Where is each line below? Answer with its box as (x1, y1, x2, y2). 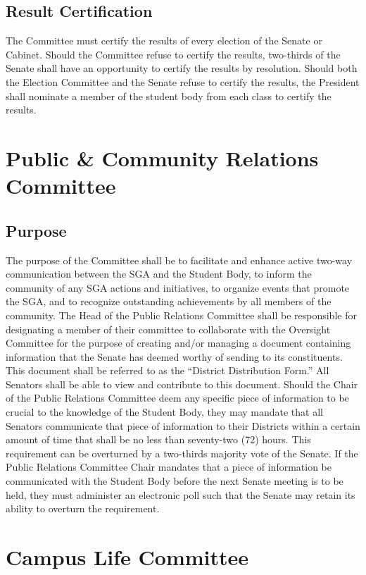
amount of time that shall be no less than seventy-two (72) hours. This (6, 432, 311, 447)
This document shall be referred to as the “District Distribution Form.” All (6, 363, 329, 378)
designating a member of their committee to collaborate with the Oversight (6, 321, 331, 336)
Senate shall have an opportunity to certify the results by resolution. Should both (6, 61, 358, 75)
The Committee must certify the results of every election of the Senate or (6, 33, 322, 48)
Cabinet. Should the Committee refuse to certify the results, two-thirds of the (6, 47, 341, 61)
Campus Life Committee (6, 543, 249, 571)
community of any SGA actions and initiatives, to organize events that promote (6, 280, 350, 295)
